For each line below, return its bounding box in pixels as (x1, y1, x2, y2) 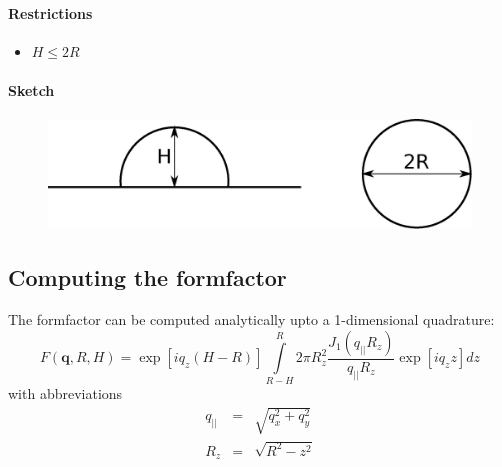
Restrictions (8, 2, 93, 23)
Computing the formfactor (8, 262, 287, 293)
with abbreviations (8, 383, 123, 404)
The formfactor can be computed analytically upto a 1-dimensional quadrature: (8, 309, 495, 330)
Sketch (8, 79, 55, 100)
